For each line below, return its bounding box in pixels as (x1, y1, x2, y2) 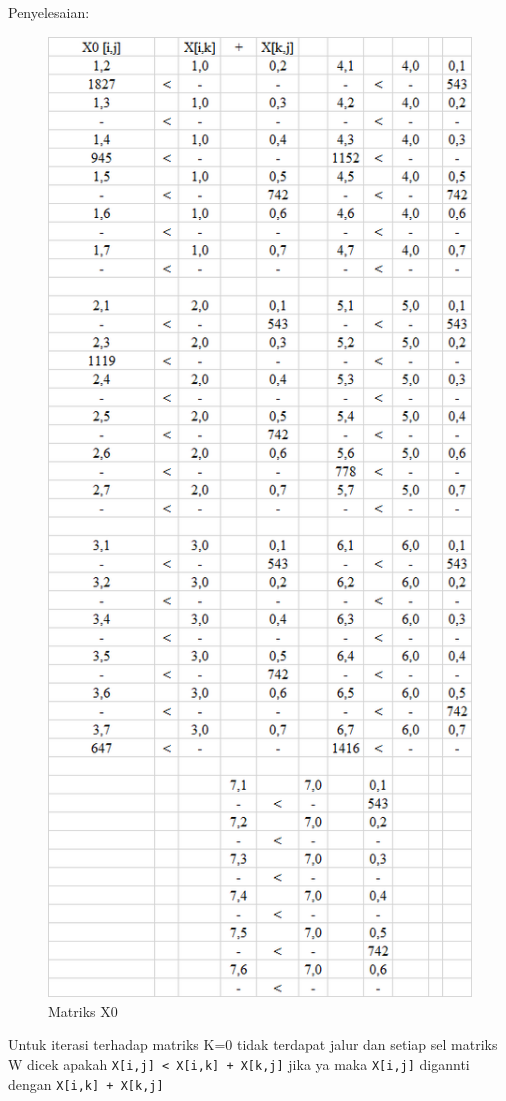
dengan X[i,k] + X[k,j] (8, 1073, 164, 1094)
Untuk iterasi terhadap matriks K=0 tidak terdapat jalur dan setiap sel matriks (8, 1034, 498, 1055)
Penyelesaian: (8, 2, 90, 22)
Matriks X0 (48, 1000, 118, 1021)
